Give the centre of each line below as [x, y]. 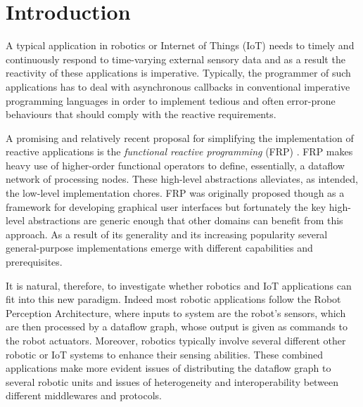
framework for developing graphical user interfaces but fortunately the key [166, 206]
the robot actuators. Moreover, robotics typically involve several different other [176, 340]
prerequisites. [34, 262]
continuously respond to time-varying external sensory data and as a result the [176, 59]
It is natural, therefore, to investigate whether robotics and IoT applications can [179, 285]
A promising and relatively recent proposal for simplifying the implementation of [180, 137]
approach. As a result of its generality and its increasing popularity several [167, 234]
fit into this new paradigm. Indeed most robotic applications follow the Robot [173, 299]
